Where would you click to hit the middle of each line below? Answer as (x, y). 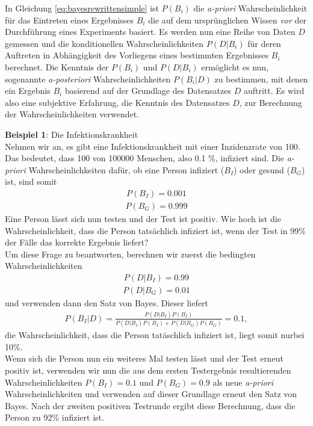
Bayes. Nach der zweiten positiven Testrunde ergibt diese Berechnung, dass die (150, 405)
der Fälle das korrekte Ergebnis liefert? (77, 242)
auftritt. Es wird (274, 91)
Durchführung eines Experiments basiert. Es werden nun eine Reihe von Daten (150, 32)
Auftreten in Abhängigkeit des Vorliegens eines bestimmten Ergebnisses (137, 55)
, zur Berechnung (271, 102)
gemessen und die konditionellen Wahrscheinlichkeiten (104, 43)
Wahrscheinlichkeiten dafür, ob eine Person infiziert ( (126, 169)
